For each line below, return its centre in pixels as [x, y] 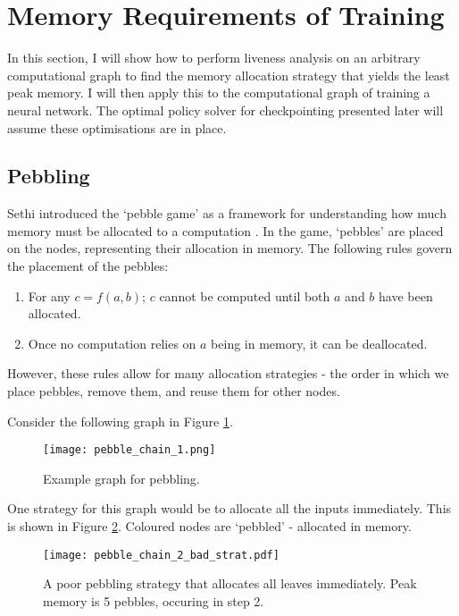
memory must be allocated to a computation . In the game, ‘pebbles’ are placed [225, 230]
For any [49, 295]
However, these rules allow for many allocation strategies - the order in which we [228, 373]
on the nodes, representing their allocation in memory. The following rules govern [230, 248]
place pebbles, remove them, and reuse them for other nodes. [174, 391]
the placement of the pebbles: [88, 266]
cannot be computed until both [245, 295]
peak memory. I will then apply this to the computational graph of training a [219, 93]
